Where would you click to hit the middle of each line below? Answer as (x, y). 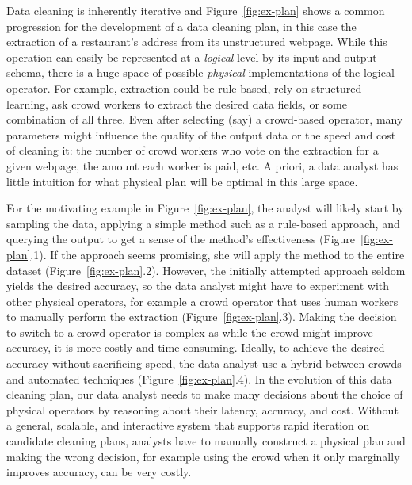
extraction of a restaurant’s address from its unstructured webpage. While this (197, 42)
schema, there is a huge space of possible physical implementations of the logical (200, 73)
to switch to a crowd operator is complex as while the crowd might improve (190, 332)
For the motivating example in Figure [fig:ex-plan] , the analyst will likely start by (205, 208)
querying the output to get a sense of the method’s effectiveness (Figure (181, 239)
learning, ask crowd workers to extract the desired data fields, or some (177, 103)
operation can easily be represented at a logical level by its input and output (192, 57)
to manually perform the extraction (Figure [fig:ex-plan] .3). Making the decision (202, 317)
